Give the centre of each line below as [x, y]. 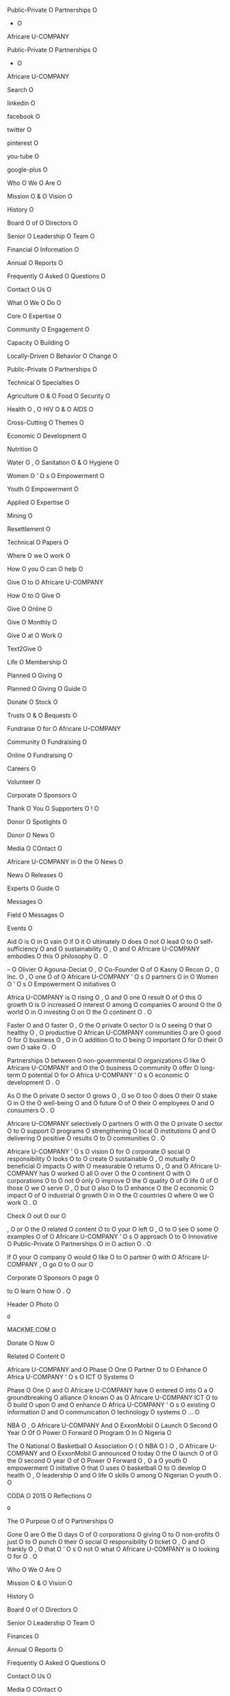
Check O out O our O [37, 1216]
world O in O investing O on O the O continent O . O [79, 1012]
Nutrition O [23, 449]
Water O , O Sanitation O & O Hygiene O [63, 462]
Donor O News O [31, 835]
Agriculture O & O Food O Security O [59, 396]
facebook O [24, 116]
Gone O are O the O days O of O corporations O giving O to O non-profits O [114, 1534]
